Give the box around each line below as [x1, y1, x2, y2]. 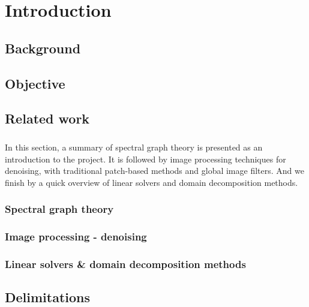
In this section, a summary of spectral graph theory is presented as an [5, 141, 263, 153]
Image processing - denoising [5, 229, 147, 244]
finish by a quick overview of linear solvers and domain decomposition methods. [5, 176, 298, 188]
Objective [5, 74, 65, 92]
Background [5, 38, 81, 57]
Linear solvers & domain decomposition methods [5, 257, 246, 272]
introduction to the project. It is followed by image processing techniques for [5, 152, 286, 165]
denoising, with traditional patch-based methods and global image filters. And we [5, 164, 304, 177]
